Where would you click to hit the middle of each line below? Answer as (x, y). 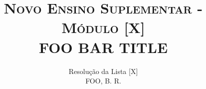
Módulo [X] (103, 27)
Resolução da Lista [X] (103, 71)
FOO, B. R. (103, 81)
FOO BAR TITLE (103, 47)
